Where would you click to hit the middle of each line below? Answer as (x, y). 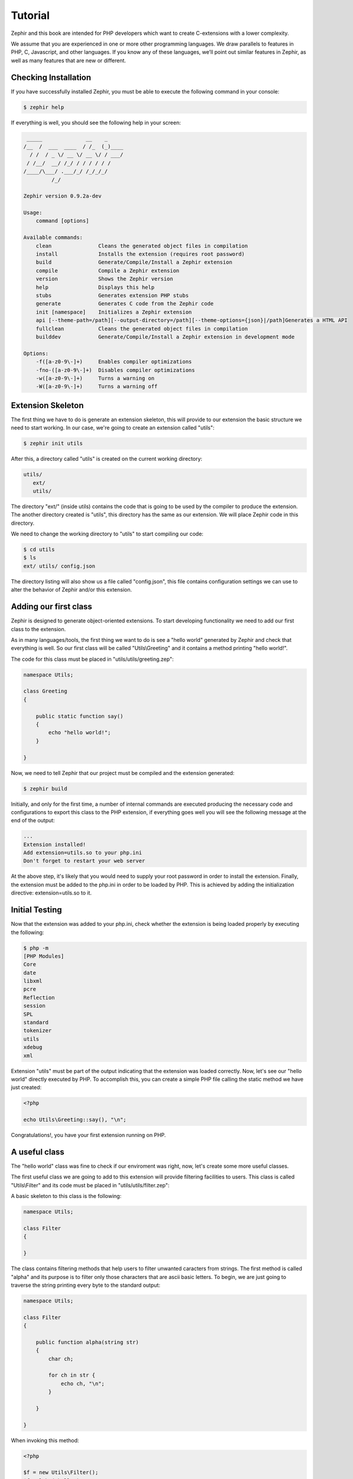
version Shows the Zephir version (105, 279)
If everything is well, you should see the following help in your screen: (96, 122)
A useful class (38, 1152)
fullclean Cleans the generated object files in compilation (142, 329)
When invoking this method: (45, 1440)
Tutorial (30, 15)
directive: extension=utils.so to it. (51, 893)
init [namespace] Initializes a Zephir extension (114, 312)
